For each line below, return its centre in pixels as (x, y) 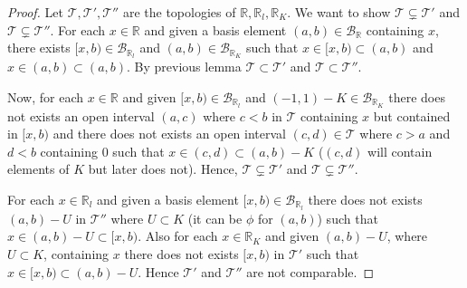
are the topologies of (179, 12)
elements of (38, 169)
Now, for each (46, 96)
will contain (400, 151)
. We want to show (339, 12)
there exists (39, 48)
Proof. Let (35, 12)
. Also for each (178, 236)
